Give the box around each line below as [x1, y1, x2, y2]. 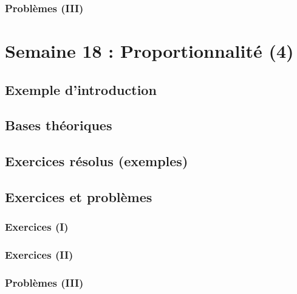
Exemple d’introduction [5, 80, 157, 99]
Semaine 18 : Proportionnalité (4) [5, 38, 294, 63]
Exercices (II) [5, 247, 73, 262]
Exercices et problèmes [5, 187, 152, 206]
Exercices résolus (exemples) [5, 152, 188, 170]
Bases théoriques [5, 116, 112, 135]
